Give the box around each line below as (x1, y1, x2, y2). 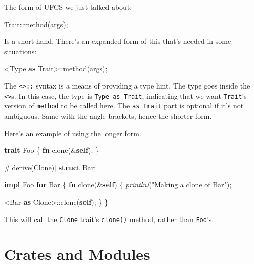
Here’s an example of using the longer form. (4, 127, 141, 138)
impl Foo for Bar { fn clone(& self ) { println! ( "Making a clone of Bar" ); (4, 179, 232, 190)
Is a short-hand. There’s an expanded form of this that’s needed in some (4, 36, 231, 47)
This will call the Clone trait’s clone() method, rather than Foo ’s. (4, 213, 214, 224)
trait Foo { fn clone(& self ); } (4, 145, 99, 156)
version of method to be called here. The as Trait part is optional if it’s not (4, 100, 244, 111)
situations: (4, 46, 37, 56)
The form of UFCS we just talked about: (4, 2, 132, 12)
